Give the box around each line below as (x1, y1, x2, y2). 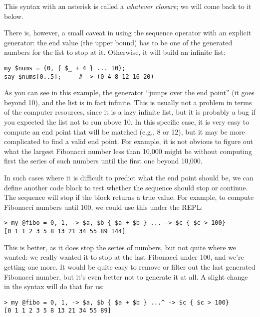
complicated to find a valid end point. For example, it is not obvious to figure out (4, 136, 254, 147)
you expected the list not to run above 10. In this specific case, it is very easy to (4, 117, 250, 127)
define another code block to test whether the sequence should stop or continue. (4, 182, 248, 192)
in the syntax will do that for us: (4, 281, 104, 292)
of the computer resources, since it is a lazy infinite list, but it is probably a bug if (4, 107, 256, 117)
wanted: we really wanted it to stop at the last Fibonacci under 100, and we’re (4, 252, 244, 262)
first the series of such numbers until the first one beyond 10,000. (4, 156, 203, 166)
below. (4, 10, 23, 21)
